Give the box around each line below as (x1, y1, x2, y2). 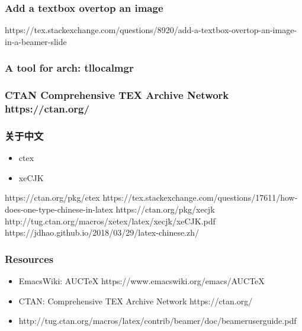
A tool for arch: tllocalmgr (5, 60, 134, 75)
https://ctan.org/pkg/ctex (5, 191, 100, 204)
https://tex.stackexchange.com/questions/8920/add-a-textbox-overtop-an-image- (5, 24, 297, 36)
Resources (5, 251, 54, 266)
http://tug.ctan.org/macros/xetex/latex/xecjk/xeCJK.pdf (5, 214, 216, 227)
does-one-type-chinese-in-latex (5, 203, 113, 216)
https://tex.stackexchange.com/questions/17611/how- (102, 191, 298, 204)
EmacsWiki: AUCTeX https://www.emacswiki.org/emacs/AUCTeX (18, 275, 265, 287)
